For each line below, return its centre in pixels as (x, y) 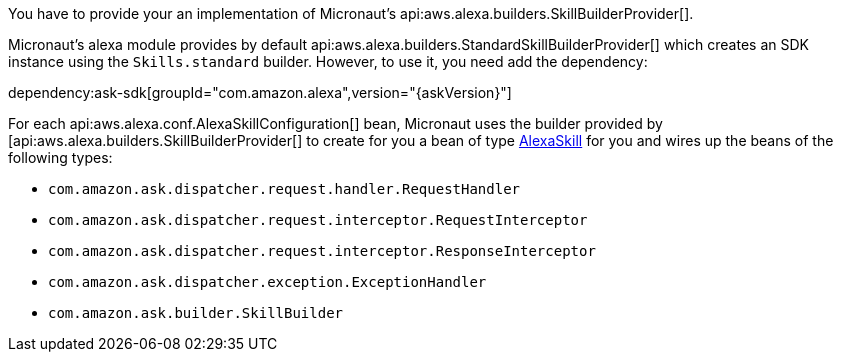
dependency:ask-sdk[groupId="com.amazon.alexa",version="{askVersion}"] (260, 92)
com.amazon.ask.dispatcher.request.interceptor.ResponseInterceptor (322, 251)
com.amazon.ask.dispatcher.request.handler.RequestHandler (284, 189)
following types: (60, 157)
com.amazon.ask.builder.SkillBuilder (196, 313)
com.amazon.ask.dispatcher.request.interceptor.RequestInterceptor (318, 220)
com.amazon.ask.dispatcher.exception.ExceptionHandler (267, 282)
